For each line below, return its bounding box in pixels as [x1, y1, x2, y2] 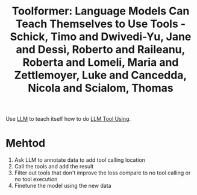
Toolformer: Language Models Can [11, 4, 190, 18]
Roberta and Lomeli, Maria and [22, 56, 179, 69]
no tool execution [14, 176, 58, 183]
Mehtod [5, 136, 46, 150]
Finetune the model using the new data [14, 182, 112, 190]
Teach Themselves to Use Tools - [15, 17, 186, 31]
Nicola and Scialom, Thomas [28, 82, 174, 95]
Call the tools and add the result [14, 163, 94, 170]
